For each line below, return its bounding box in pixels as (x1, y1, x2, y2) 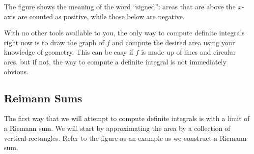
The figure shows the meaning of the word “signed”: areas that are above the (4, 1, 236, 11)
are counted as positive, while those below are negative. (18, 11, 185, 21)
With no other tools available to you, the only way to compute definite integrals (4, 28, 245, 38)
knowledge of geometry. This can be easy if (4, 47, 134, 57)
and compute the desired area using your (112, 37, 235, 47)
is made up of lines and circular (141, 47, 236, 57)
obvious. (4, 66, 28, 76)
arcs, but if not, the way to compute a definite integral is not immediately (4, 56, 226, 66)
